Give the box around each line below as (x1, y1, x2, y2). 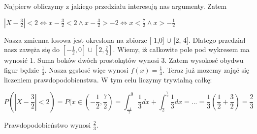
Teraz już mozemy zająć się (166, 64, 250, 75)
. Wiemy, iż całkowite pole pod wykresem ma (113, 44, 250, 54)
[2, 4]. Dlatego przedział (173, 34, 246, 45)
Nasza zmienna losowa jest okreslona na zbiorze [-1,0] (4, 34, 164, 45)
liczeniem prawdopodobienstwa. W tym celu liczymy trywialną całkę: (4, 74, 212, 84)
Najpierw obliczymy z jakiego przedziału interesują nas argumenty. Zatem (4, 1, 227, 11)
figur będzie (4, 64, 39, 75)
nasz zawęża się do (4, 44, 60, 54)
